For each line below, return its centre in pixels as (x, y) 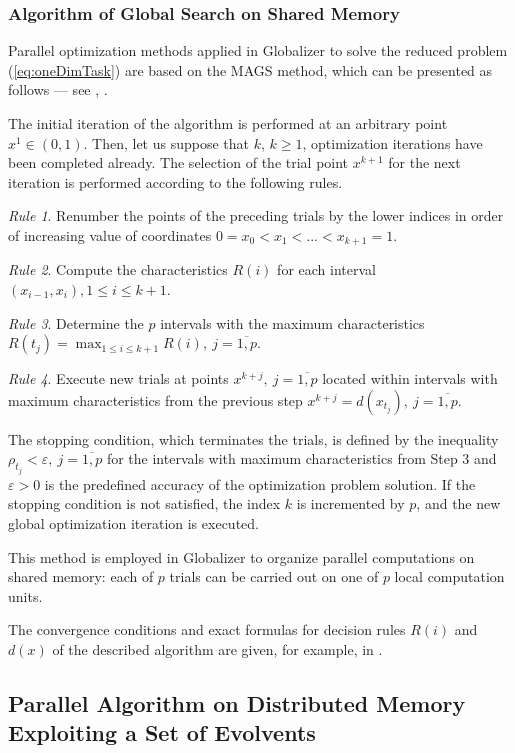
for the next (424, 162)
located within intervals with (410, 378)
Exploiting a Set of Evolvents (162, 732)
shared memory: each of (81, 576)
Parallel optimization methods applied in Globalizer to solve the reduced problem (258, 50)
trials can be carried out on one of (274, 576)
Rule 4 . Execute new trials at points (118, 378)
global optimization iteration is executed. (133, 523)
